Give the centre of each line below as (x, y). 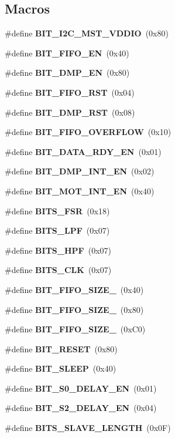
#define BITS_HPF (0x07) (58, 250)
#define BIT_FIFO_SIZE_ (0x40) (74, 289)
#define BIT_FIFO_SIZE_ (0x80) (74, 309)
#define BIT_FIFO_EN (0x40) (67, 53)
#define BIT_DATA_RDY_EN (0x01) (83, 151)
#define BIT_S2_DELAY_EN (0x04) (81, 408)
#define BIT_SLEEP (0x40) (61, 368)
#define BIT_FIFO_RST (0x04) (70, 92)
